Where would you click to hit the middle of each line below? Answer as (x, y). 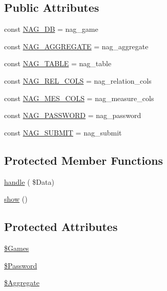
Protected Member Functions (84, 160)
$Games (17, 248)
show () (16, 199)
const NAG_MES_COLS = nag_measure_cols (79, 98)
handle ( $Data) (29, 181)
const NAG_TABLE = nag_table (58, 63)
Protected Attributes (61, 227)
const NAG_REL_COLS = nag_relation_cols (78, 80)
